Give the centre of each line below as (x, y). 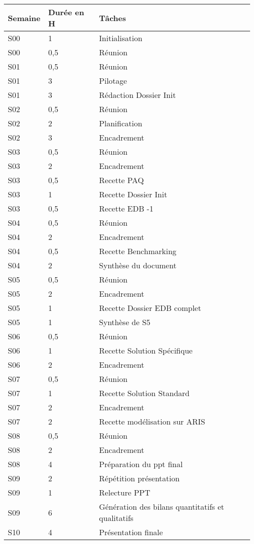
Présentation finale (131, 532)
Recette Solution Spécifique (146, 350)
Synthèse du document (138, 265)
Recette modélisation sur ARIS (152, 421)
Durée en (66, 12)
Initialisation (121, 38)
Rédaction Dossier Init (137, 95)
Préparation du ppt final (141, 464)
